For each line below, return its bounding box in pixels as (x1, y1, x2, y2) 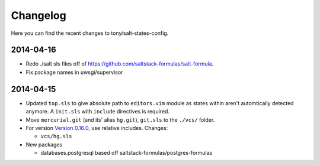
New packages (25, 141, 63, 148)
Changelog (11, 9, 66, 22)
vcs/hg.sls (40, 133, 72, 140)
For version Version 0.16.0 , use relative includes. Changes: (25, 124, 168, 131)
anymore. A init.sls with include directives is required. (25, 108, 170, 115)
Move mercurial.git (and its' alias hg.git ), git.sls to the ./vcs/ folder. (25, 116, 215, 123)
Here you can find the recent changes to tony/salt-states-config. (11, 30, 169, 37)
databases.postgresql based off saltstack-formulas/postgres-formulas (40, 149, 213, 157)
